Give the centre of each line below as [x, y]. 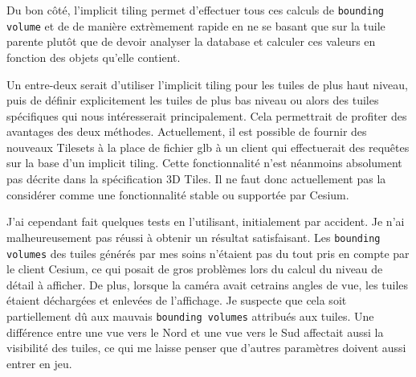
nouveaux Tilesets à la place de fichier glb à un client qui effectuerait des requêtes [208, 147]
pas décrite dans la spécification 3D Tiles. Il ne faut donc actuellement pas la [196, 179]
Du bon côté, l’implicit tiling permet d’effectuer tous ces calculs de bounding [195, 10]
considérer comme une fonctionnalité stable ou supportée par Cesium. [178, 194]
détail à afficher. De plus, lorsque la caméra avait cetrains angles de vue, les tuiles [208, 284]
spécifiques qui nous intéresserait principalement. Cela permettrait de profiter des [207, 115]
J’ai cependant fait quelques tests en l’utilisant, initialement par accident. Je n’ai [206, 221]
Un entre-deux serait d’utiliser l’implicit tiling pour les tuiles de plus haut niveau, [207, 84]
